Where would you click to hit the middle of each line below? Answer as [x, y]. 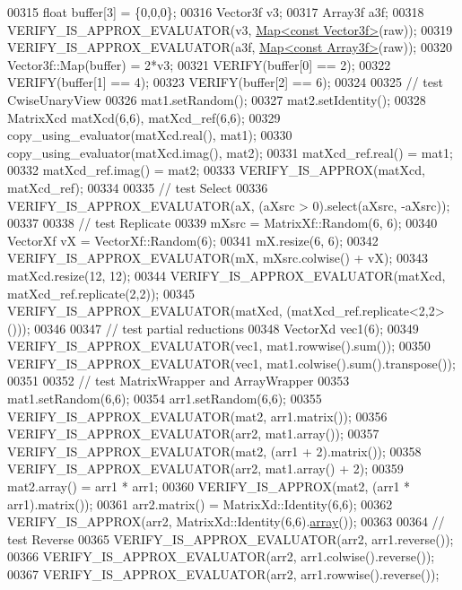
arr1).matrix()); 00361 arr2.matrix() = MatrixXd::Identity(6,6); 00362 [200, 503]
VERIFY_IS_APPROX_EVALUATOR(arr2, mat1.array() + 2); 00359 [205, 469]
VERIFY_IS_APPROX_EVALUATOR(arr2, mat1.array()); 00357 [193, 434]
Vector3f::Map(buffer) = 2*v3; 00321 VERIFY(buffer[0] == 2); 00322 [199, 64]
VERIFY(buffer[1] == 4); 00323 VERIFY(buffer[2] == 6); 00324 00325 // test [225, 82]
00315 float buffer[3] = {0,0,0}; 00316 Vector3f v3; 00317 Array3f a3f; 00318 [216, 12]
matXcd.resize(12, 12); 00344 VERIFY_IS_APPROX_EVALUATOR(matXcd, [227, 275]
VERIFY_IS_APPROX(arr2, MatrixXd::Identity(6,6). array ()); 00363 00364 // [226, 521]
